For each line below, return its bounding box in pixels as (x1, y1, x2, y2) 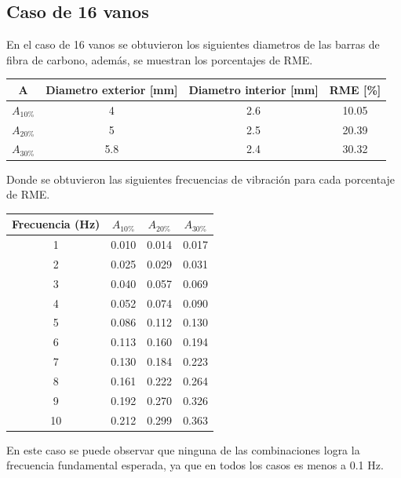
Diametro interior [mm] (188, 81, 319, 97)
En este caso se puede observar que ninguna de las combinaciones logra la (6, 441, 360, 458)
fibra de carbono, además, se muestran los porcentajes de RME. (6, 51, 313, 68)
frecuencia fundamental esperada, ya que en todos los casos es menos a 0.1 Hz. (6, 457, 384, 473)
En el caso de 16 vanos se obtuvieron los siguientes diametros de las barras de (6, 36, 380, 53)
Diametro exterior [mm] (46, 81, 178, 97)
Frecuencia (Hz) (12, 216, 100, 232)
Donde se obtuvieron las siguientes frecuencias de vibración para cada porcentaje (6, 170, 396, 187)
